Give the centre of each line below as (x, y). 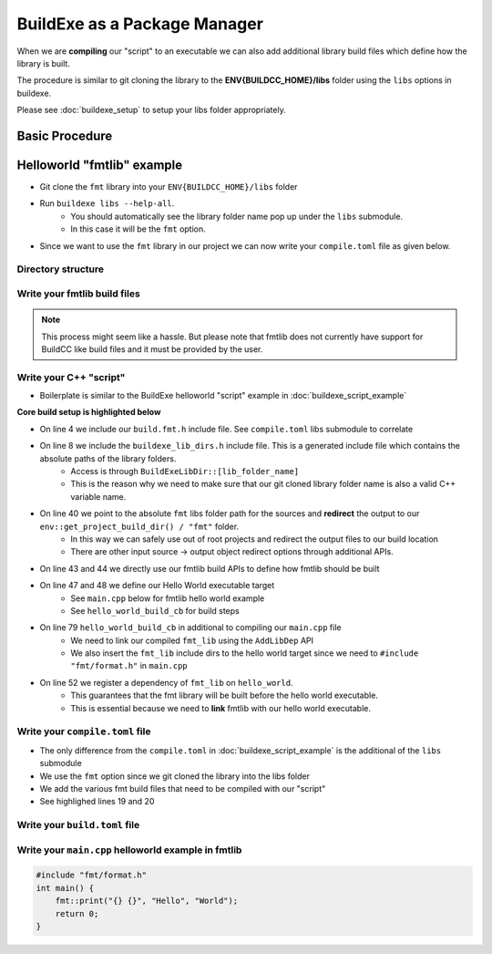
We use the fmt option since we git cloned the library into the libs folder (174, 776)
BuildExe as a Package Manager (140, 24)
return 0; (77, 913)
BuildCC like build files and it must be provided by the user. (152, 349)
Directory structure (61, 269)
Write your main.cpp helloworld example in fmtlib (129, 850)
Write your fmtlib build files (78, 294)
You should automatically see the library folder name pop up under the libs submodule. (237, 216)
